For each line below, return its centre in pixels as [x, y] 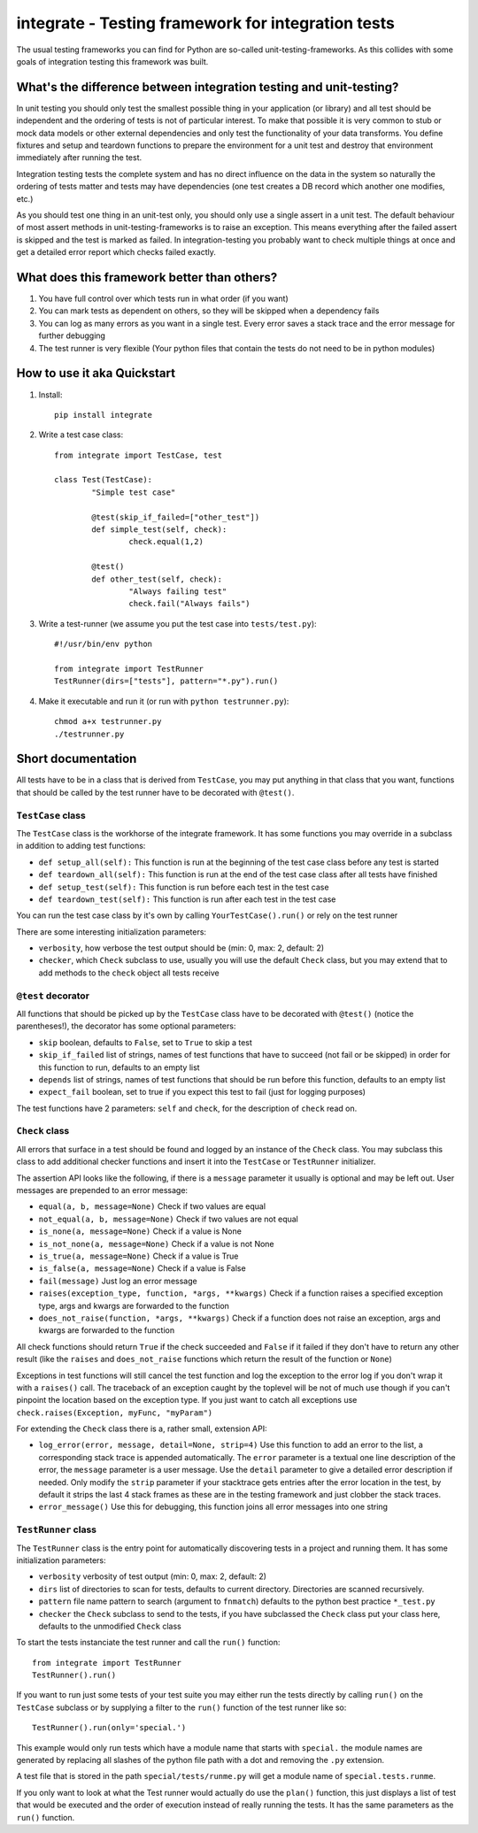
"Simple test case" [134, 492]
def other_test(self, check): [157, 579]
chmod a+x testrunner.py [108, 722]
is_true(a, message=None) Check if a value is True [139, 1256]
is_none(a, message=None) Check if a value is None [140, 1231]
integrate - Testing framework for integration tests [206, 23]
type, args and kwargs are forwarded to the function [134, 1305]
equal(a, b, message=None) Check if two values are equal [152, 1206]
